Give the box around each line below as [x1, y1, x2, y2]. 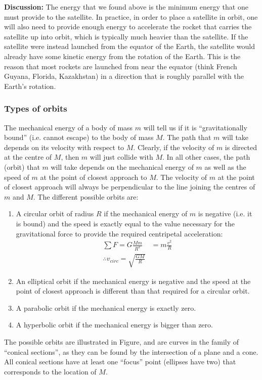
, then [61, 152, 79, 162]
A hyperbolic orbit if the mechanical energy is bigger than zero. [16, 319, 213, 330]
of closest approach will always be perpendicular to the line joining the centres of [4, 181, 255, 192]
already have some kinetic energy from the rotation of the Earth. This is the [4, 51, 241, 61]
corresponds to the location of [4, 366, 97, 376]
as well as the [204, 161, 246, 172]
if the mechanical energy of [104, 208, 188, 219]
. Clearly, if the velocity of [133, 141, 214, 152]
